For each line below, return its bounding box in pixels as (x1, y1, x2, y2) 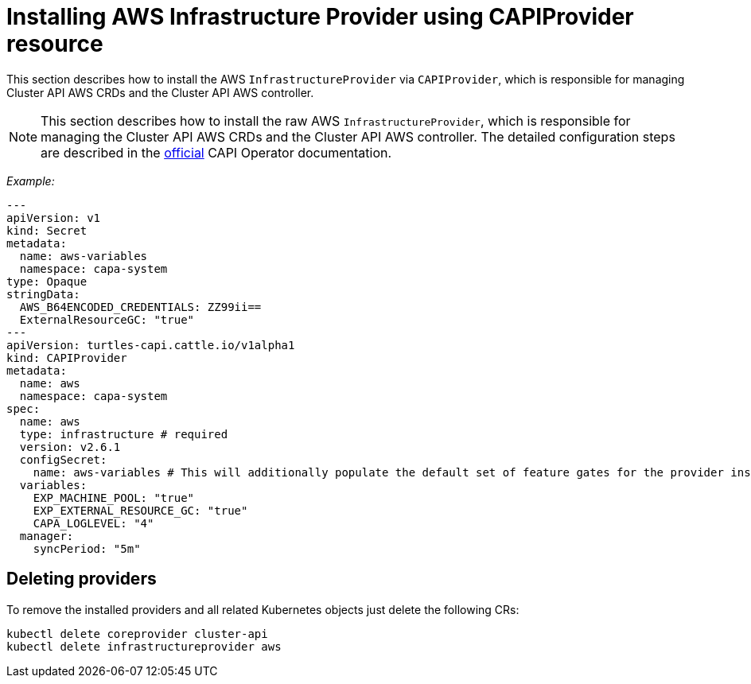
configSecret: (19, 453, 107, 466)
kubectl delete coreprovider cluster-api (6, 627, 268, 640)
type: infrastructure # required (19, 427, 228, 441)
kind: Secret (6, 223, 88, 237)
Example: (6, 173, 55, 188)
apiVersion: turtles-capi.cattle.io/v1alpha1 (6, 338, 295, 352)
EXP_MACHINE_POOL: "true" (33, 491, 195, 504)
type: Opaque (6, 274, 88, 288)
